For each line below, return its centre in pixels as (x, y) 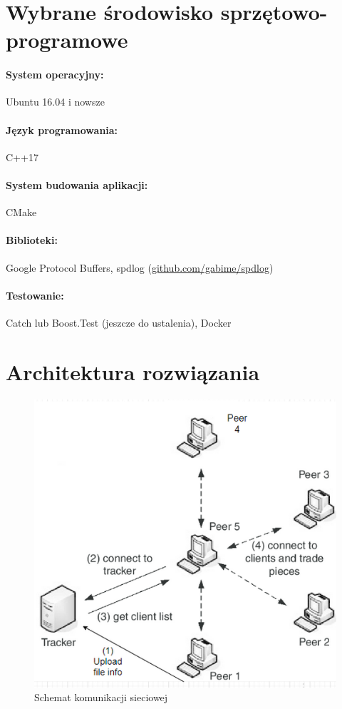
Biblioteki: (32, 240)
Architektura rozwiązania (133, 371)
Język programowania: (62, 129)
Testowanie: (35, 295)
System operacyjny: (55, 75)
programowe (67, 40)
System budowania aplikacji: (77, 184)
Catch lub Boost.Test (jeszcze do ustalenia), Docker (119, 322)
